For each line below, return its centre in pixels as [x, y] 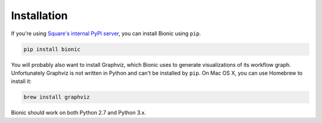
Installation [39, 16]
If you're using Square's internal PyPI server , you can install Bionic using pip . [106, 33]
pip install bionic [52, 49]
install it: [21, 81]
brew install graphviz [57, 97]
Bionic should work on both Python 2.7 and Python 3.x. [78, 113]
